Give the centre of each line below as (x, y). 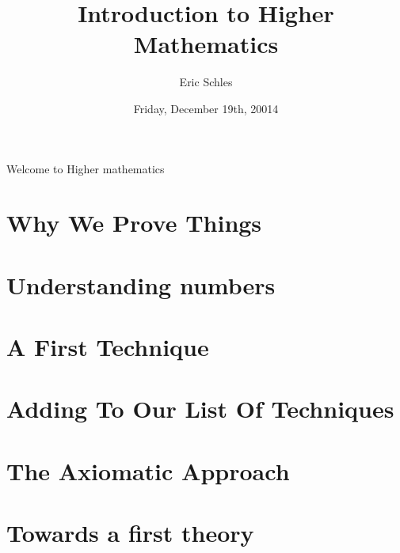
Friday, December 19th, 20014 (206, 108)
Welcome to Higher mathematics (86, 168)
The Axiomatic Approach (148, 470)
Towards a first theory (130, 533)
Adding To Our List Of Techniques (200, 409)
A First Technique (108, 347)
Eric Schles (206, 82)
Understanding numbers (141, 284)
